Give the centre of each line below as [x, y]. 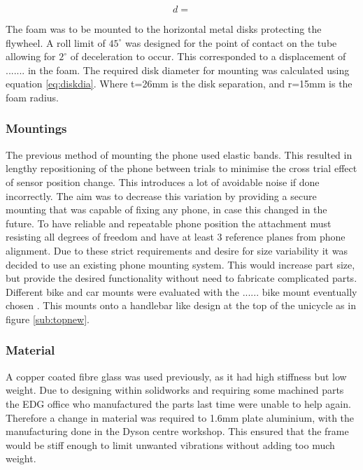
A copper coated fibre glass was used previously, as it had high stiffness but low [176, 376]
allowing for [31, 56]
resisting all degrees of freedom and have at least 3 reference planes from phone [176, 237]
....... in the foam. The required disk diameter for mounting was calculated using [178, 70]
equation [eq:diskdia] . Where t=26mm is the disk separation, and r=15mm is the [179, 84]
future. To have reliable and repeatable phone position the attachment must [169, 223]
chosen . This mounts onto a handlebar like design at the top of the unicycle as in [181, 305]
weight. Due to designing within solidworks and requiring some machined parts [175, 390]
